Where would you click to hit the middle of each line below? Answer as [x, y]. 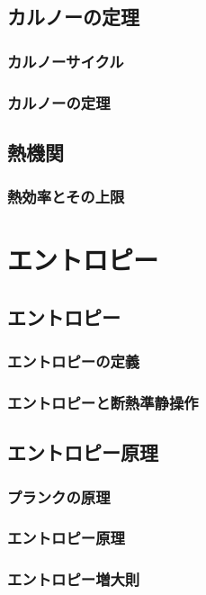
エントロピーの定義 [74, 361]
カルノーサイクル [66, 61]
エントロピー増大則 [74, 579]
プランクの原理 [59, 496]
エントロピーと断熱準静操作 [103, 403]
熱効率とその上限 [66, 197]
